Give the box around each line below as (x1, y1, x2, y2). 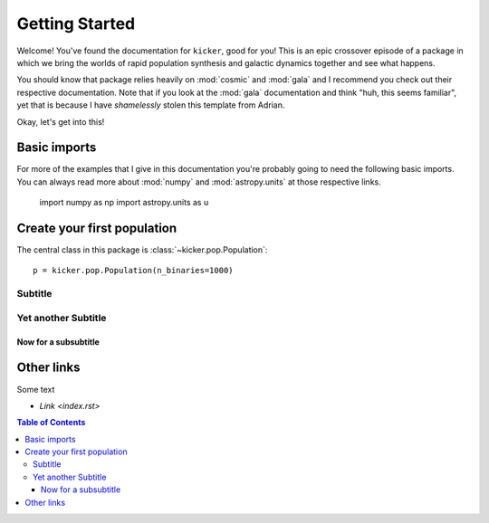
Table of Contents (16, 417, 86, 428)
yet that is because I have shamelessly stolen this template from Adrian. (16, 100, 285, 110)
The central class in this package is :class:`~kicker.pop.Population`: (16, 244, 268, 255)
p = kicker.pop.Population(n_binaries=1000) (33, 265, 235, 276)
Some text (16, 384, 55, 395)
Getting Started (16, 14, 136, 33)
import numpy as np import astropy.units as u (39, 197, 209, 208)
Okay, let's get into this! (16, 116, 105, 127)
